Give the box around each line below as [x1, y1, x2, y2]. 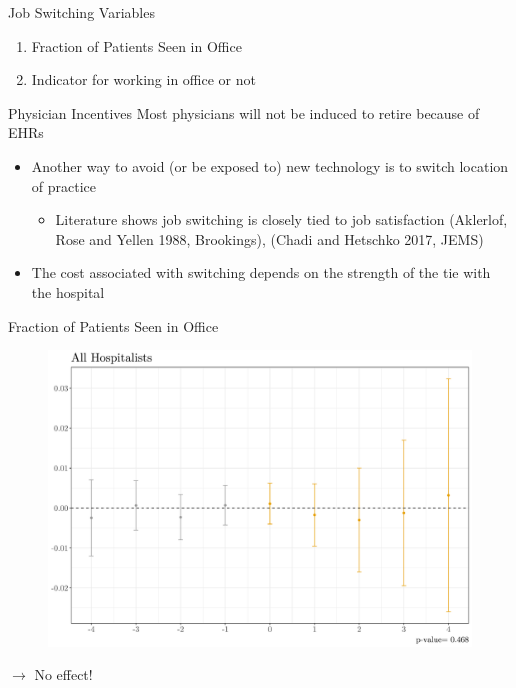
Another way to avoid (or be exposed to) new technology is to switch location [31, 155, 509, 176]
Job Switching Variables [8, 2, 155, 22]
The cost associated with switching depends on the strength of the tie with [31, 262, 491, 283]
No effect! [34, 664, 93, 685]
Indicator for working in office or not [31, 69, 256, 90]
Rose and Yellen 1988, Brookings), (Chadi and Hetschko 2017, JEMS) [55, 228, 484, 249]
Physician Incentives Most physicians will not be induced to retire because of [8, 102, 480, 123]
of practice [31, 175, 97, 196]
